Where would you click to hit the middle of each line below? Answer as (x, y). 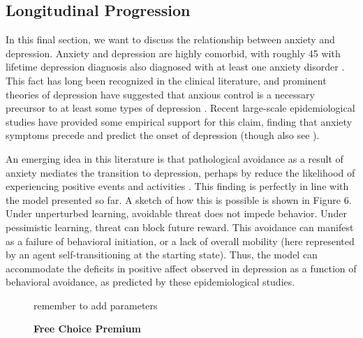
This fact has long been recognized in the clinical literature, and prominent (166, 80)
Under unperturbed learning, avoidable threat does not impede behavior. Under (176, 213)
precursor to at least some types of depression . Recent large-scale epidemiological (180, 108)
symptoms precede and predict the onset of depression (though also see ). (163, 135)
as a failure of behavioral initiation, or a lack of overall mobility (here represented (180, 241)
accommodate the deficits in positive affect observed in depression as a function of (181, 268)
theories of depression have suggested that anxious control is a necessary (160, 94)
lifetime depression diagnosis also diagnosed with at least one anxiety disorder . (175, 67)
